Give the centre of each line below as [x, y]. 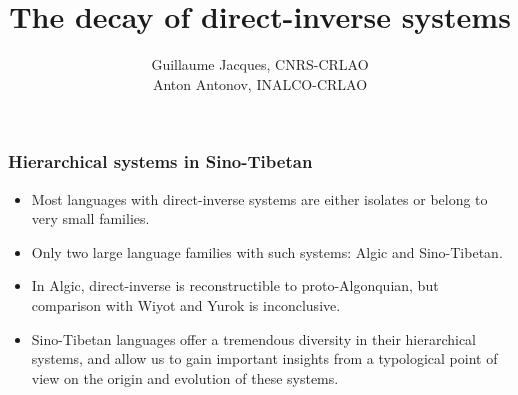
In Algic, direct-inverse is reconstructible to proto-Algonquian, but [235, 285]
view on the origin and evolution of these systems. [185, 377]
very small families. [90, 218]
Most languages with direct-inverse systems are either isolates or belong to [259, 198]
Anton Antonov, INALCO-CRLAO [260, 83]
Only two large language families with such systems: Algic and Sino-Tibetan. [267, 251]
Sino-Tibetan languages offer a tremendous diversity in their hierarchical [254, 338]
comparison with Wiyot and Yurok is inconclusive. [186, 304]
